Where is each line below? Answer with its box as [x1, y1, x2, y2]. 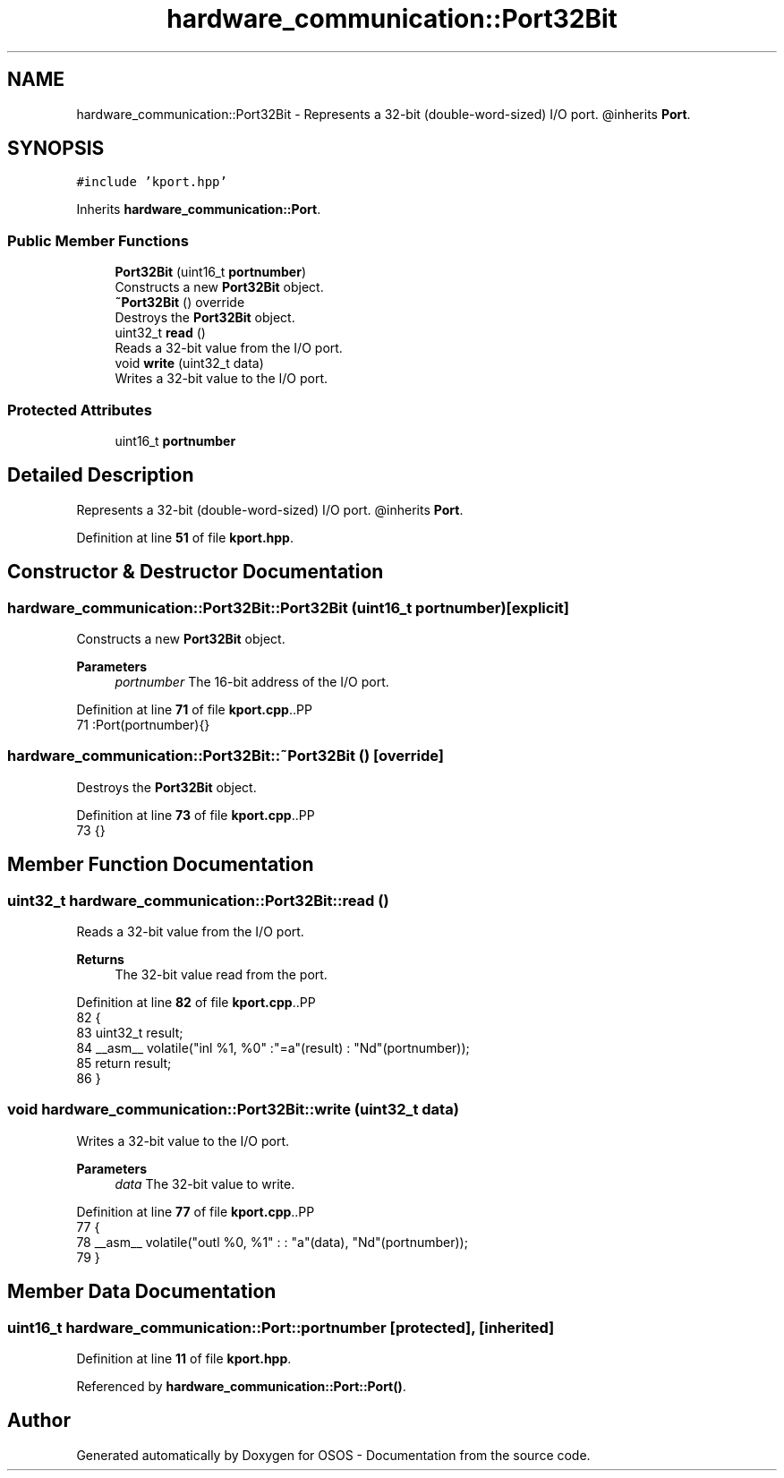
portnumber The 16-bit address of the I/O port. [115, 674, 389, 689]
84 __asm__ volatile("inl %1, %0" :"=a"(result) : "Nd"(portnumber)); [76, 1039, 470, 1055]
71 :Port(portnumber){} [76, 717, 210, 732]
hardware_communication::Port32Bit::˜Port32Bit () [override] [7, 747, 445, 765]
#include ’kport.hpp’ [76, 175, 227, 190]
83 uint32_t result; [76, 1024, 183, 1040]
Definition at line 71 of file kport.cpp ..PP [76, 702, 312, 717]
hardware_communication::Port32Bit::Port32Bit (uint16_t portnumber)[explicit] [7, 598, 569, 617]
